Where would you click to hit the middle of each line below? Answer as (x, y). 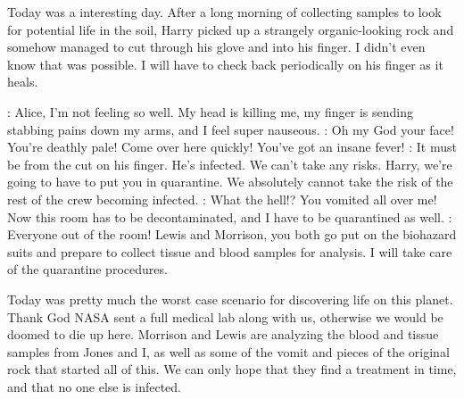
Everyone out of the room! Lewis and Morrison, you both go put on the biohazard (232, 234)
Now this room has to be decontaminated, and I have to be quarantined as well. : (230, 216)
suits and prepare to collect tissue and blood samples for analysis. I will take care (230, 251)
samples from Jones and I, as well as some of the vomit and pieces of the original (228, 351)
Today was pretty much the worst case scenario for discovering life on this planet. (230, 299)
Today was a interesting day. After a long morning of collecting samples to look (224, 12)
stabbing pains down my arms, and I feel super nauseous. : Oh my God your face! (231, 129)
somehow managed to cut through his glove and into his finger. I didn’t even (216, 47)
